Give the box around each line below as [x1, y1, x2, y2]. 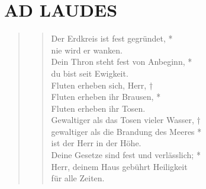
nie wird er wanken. [51, 43, 123, 56]
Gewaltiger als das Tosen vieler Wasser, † [51, 114, 201, 126]
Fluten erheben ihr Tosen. [51, 102, 146, 114]
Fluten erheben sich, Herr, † [51, 78, 153, 91]
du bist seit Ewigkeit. [51, 67, 128, 79]
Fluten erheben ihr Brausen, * [51, 90, 161, 103]
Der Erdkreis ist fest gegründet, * [51, 32, 173, 45]
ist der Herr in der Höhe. [51, 137, 141, 149]
